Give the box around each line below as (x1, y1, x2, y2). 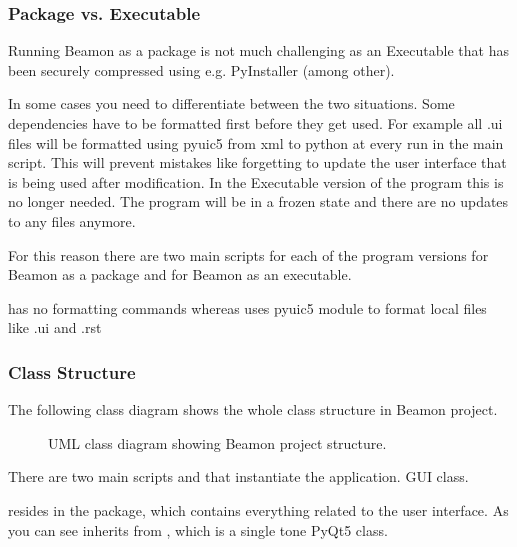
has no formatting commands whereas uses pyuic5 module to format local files (8, 297, 487, 318)
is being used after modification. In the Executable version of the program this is (8, 171, 504, 192)
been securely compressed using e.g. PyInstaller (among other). (8, 59, 395, 80)
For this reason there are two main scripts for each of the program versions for (8, 244, 489, 265)
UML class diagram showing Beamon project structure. (48, 432, 387, 453)
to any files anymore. (8, 210, 136, 231)
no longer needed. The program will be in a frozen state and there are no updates (8, 191, 509, 212)
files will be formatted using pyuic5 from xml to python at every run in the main (8, 132, 504, 153)
